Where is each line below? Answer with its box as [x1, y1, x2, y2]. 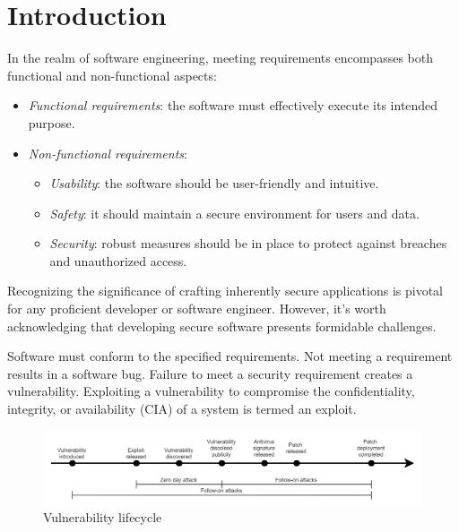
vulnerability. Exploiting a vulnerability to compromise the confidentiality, [7, 382, 415, 400]
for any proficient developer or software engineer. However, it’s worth [7, 299, 386, 318]
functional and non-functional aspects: [7, 65, 217, 84]
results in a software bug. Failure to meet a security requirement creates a [7, 364, 413, 382]
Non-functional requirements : [28, 143, 187, 162]
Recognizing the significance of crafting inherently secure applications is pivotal [7, 281, 443, 300]
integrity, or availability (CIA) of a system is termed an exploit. [7, 399, 357, 418]
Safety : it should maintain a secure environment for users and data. [49, 203, 420, 222]
